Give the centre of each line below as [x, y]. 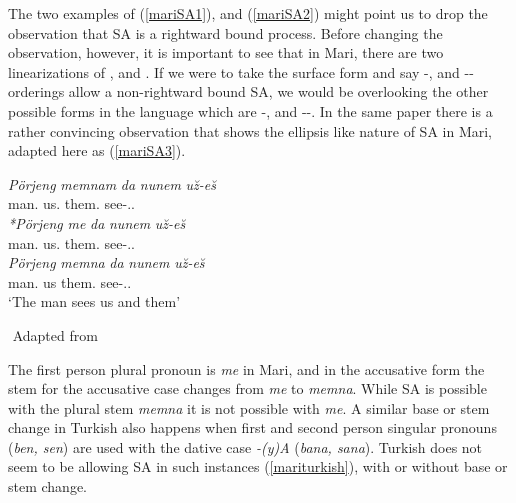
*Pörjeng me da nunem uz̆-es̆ [97, 222]
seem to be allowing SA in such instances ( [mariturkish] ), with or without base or [258, 466]
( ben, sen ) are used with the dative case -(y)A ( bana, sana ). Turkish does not [245, 446]
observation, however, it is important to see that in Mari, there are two [226, 52]
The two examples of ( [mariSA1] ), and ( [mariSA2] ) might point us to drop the [248, 13]
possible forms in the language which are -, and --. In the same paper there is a [250, 110]
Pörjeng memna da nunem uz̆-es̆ [106, 262]
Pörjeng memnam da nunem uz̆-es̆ [112, 183]
